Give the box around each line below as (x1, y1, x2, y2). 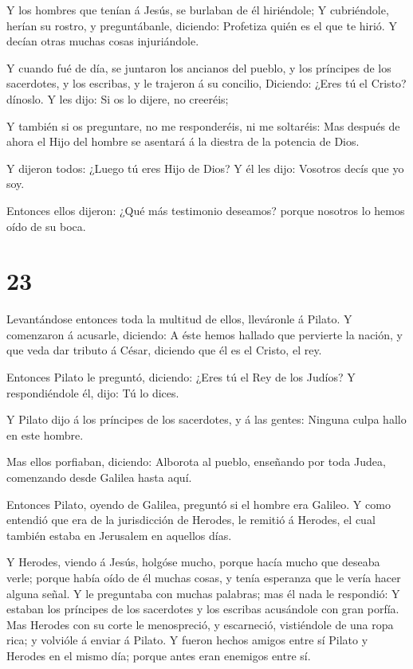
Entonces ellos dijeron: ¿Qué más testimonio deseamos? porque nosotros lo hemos (6, 201, 405, 218)
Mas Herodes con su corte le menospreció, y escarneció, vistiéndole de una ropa (6, 616, 394, 632)
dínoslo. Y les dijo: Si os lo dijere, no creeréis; (6, 90, 229, 107)
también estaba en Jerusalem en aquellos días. (6, 526, 232, 543)
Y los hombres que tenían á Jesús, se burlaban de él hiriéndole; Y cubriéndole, (6, 2, 389, 18)
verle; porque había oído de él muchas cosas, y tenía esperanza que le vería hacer (6, 569, 401, 585)
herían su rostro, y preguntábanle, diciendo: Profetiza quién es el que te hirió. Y (6, 17, 397, 33)
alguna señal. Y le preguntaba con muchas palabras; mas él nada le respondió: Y (6, 585, 400, 601)
